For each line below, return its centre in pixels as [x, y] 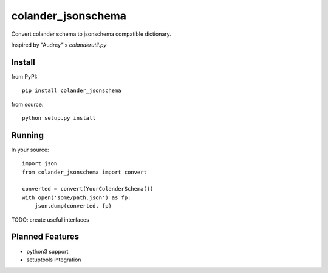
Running [28, 135]
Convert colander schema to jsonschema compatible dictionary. [91, 34]
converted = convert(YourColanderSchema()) [88, 189]
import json [40, 164]
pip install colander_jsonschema [72, 90]
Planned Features [45, 237]
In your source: [30, 150]
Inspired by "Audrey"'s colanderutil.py [59, 45]
